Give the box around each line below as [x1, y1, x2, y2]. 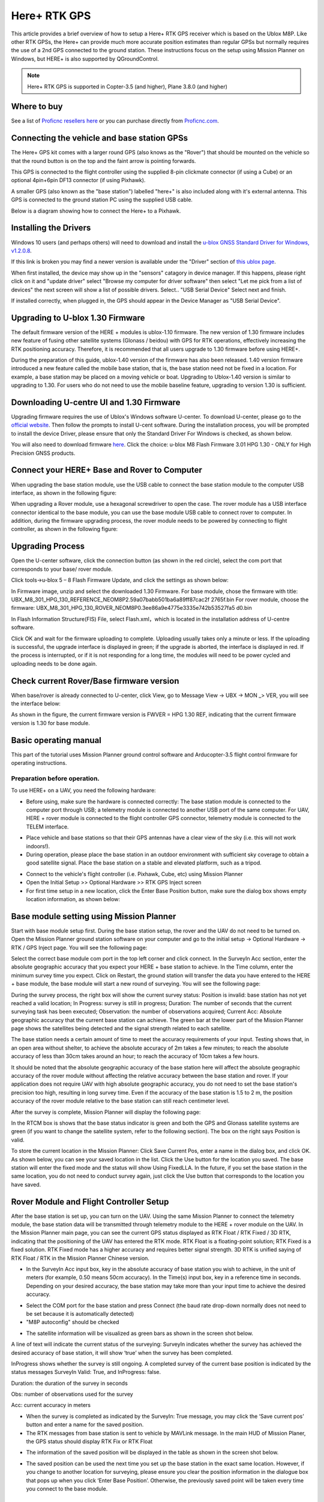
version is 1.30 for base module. [11, 719, 90, 726]
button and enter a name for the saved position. [26, 1421, 144, 1428]
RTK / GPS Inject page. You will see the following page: [11, 944, 148, 951]
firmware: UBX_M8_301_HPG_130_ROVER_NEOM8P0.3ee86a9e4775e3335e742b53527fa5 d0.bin [11, 604, 252, 612]
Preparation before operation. [11, 774, 100, 782]
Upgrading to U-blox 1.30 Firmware [11, 312, 145, 323]
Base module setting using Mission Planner [11, 911, 176, 922]
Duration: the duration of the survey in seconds [11, 1379, 128, 1387]
